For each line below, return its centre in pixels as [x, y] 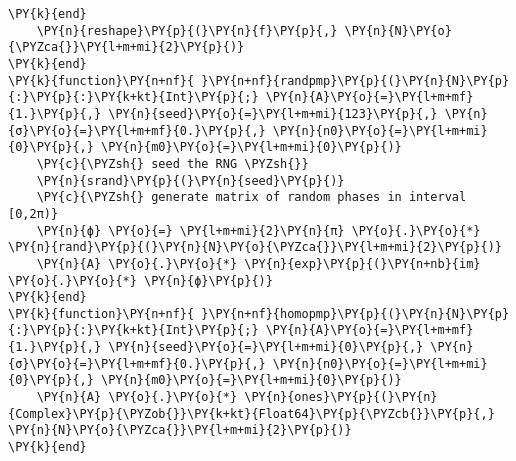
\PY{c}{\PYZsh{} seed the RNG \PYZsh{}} [172, 163]
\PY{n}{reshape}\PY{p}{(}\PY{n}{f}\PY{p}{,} [187, 30]
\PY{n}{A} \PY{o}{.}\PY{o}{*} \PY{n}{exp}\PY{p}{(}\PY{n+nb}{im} [258, 263]
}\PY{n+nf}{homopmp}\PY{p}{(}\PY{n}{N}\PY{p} [355, 313]
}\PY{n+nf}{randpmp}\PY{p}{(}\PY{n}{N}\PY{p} [355, 80]
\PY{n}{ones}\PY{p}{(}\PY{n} [341, 397]
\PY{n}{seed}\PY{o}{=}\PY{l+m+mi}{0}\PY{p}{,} [266, 347]
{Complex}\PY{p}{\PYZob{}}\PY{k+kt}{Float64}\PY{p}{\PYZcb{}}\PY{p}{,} [251, 413]
